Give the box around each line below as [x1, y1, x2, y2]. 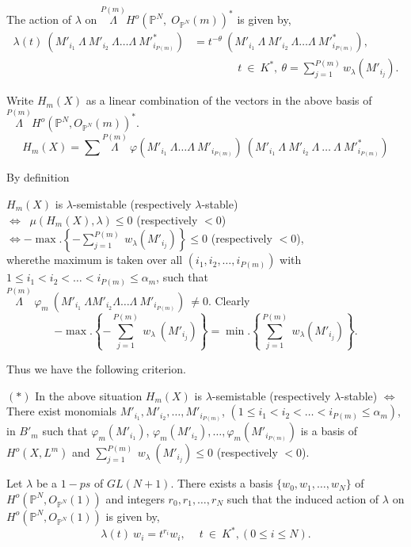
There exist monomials [6, 403, 117, 419]
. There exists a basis [170, 475, 273, 492]
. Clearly [207, 292, 250, 308]
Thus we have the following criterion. [6, 360, 186, 377]
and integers [105, 490, 165, 507]
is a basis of [300, 423, 358, 439]
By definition [6, 169, 70, 186]
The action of [6, 11, 72, 28]
